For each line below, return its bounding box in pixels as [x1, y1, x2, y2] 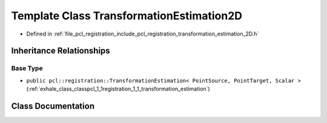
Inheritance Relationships [11, 46, 110, 56]
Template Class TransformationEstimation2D [11, 9, 242, 22]
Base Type [11, 64, 43, 72]
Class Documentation [11, 101, 95, 111]
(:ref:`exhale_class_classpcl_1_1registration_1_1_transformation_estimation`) [26, 85, 210, 93]
